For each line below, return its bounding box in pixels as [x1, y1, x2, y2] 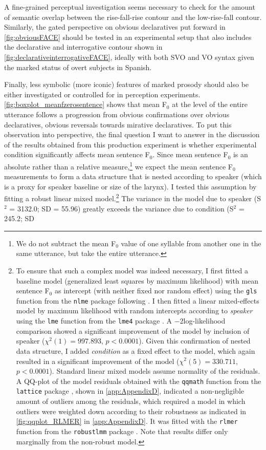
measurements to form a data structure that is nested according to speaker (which [4, 171, 262, 182]
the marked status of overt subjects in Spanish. [4, 61, 152, 72]
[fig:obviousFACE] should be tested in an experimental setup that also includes [4, 31, 252, 42]
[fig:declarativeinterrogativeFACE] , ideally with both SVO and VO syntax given [4, 51, 254, 62]
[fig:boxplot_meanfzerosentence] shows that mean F [4, 99, 167, 110]
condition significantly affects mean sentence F [4, 149, 150, 160]
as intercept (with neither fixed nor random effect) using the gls [54, 285, 257, 296]
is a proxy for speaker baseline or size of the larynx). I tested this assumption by [4, 181, 257, 191]
